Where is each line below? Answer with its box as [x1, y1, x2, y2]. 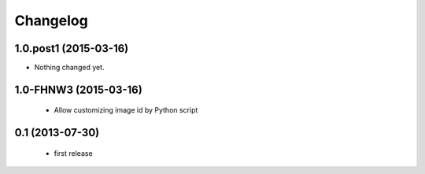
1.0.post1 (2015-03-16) [14, 42, 129, 55]
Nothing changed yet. [34, 63, 105, 72]
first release [54, 148, 94, 157]
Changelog [14, 12, 88, 29]
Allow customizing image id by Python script [54, 106, 198, 115]
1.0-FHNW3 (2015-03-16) [14, 83, 143, 96]
